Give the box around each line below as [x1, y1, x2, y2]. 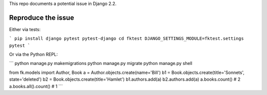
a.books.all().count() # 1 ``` [9, 83, 63, 89]
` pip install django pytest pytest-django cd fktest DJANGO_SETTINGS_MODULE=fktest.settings [9, 36, 244, 41]
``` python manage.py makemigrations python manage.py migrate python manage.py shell [9, 61, 192, 66]
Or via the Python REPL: [9, 52, 58, 58]
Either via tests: [9, 26, 41, 32]
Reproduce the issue [9, 13, 74, 22]
